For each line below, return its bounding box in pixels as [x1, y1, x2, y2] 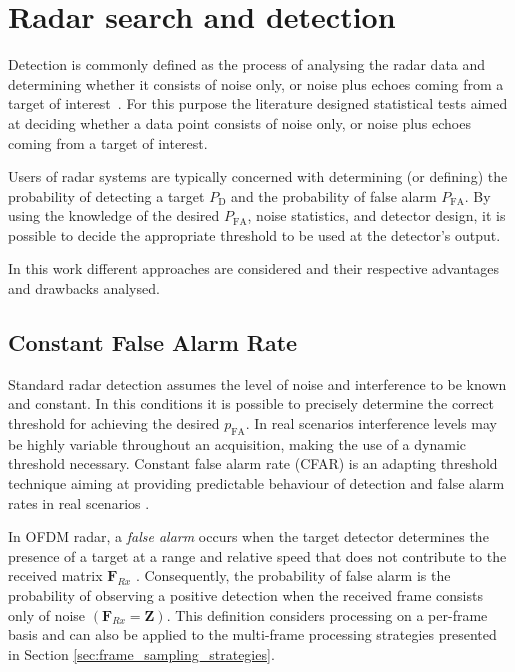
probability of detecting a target [8, 185, 205, 206]
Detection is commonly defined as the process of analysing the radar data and [8, 54, 486, 75]
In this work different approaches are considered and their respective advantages [8, 258, 500, 279]
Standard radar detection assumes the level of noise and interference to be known [8, 373, 507, 394]
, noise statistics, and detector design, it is [247, 205, 506, 226]
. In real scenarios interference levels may [245, 413, 497, 434]
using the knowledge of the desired [8, 205, 220, 226]
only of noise [8, 604, 86, 625]
